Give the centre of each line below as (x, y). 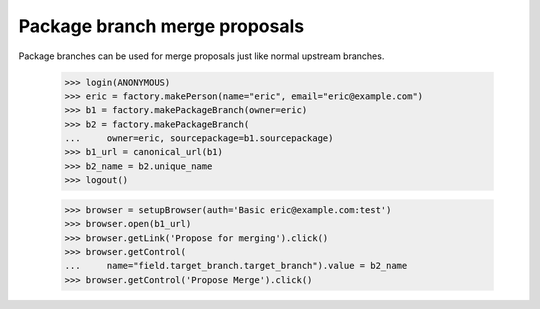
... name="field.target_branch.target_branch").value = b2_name (236, 266)
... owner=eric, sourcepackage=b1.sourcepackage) (199, 138)
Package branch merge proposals (161, 26)
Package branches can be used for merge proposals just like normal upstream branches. (201, 56)
